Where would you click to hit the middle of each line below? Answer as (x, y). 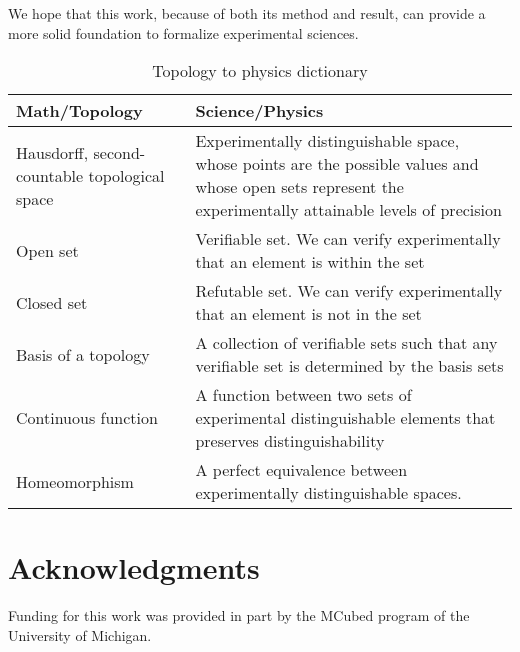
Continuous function (87, 418)
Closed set (52, 302)
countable (50, 175)
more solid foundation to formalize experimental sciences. (183, 32)
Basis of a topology (83, 354)
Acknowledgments (134, 567)
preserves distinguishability (290, 441)
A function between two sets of (303, 395)
